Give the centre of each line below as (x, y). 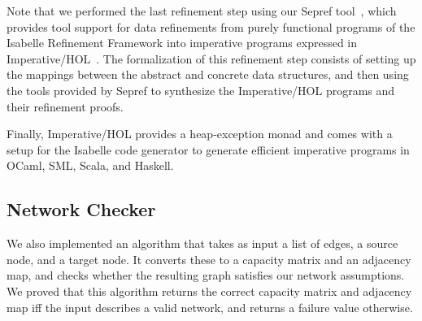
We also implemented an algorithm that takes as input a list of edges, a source (202, 243)
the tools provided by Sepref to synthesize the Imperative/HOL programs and (201, 90)
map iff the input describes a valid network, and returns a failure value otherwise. (210, 307)
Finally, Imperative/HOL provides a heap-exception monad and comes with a (200, 134)
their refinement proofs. (65, 106)
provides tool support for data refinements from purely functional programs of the (211, 26)
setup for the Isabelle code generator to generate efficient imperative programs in (208, 149)
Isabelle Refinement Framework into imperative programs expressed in (182, 43)
